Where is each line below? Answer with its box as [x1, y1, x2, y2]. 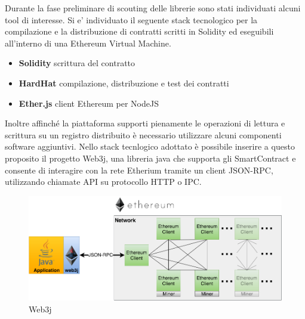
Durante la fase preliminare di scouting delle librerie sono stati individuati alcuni [5, 2, 301, 14]
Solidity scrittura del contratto [19, 57, 135, 69]
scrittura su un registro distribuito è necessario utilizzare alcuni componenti [5, 128, 282, 141]
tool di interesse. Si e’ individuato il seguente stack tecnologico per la [5, 13, 258, 26]
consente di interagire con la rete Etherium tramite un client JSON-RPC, [5, 163, 273, 176]
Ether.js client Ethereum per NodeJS [19, 97, 159, 109]
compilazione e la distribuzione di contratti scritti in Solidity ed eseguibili [5, 25, 274, 38]
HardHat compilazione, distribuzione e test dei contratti [19, 76, 229, 89]
